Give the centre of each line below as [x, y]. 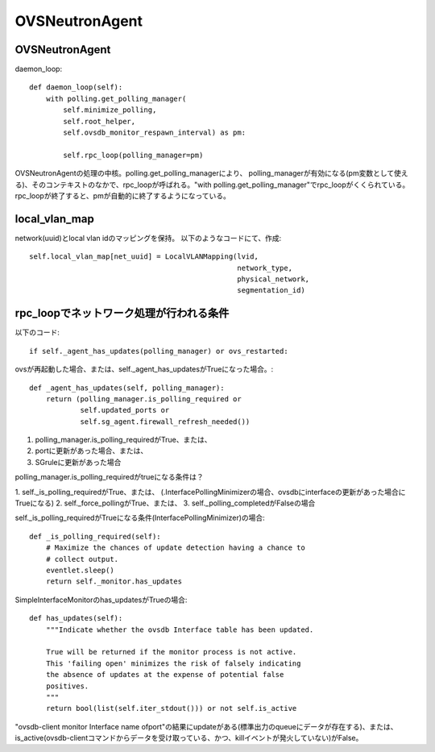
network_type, [265, 268]
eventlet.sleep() [80, 570]
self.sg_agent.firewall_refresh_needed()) [165, 422]
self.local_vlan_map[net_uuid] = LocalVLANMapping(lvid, [144, 257]
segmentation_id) [271, 291]
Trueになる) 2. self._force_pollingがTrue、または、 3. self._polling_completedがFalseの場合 [165, 503]
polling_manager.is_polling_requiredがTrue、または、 [123, 440]
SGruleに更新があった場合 [78, 462]
